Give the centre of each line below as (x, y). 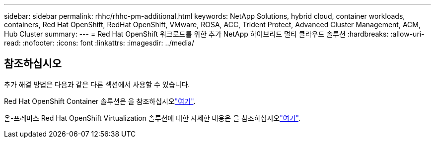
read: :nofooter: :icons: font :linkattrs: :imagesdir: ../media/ (99, 43)
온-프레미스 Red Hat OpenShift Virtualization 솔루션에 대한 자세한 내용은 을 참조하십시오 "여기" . (152, 118)
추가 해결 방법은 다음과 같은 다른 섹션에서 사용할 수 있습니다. (97, 84)
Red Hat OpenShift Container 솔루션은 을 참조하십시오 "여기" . (100, 101)
